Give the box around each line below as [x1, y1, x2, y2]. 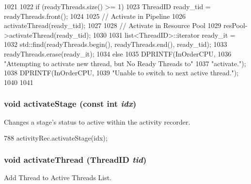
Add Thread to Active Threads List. [4, 172, 112, 182]
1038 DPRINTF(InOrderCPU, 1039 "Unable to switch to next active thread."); [4, 68, 239, 78]
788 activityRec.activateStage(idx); [4, 133, 108, 143]
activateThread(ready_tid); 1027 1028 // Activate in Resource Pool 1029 [4, 20, 221, 30]
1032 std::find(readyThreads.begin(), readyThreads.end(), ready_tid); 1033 [4, 39, 227, 49]
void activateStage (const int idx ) [4, 98, 137, 110]
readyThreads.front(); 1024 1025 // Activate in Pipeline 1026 [4, 11, 186, 21]
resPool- [223, 20, 248, 30]
